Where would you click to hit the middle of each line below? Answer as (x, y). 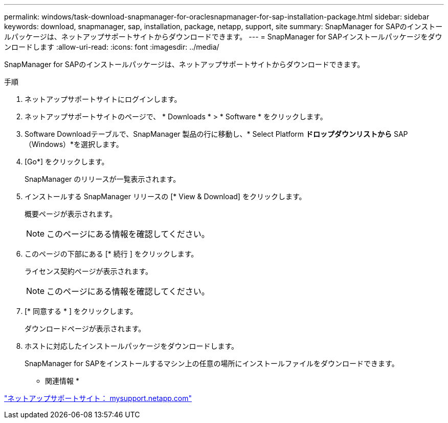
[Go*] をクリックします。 (67, 162)
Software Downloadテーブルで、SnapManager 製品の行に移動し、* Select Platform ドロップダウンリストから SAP (216, 134)
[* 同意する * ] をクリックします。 (81, 311)
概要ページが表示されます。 (71, 214)
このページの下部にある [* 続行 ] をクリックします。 (111, 254)
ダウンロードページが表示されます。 (85, 329)
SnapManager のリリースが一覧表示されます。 (103, 179)
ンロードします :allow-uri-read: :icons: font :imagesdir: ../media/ (112, 47)
